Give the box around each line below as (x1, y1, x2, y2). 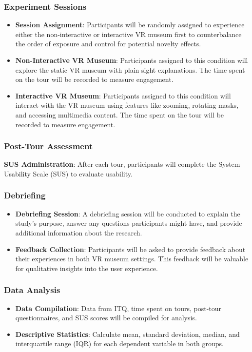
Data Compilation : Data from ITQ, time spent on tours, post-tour (15, 303, 222, 313)
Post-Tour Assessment (4, 140, 93, 152)
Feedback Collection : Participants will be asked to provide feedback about (15, 244, 246, 254)
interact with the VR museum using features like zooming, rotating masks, (15, 100, 239, 110)
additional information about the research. (15, 227, 142, 237)
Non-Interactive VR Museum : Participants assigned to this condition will (15, 55, 248, 65)
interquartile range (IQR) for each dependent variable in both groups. (15, 338, 224, 349)
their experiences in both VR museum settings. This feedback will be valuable (15, 254, 249, 264)
